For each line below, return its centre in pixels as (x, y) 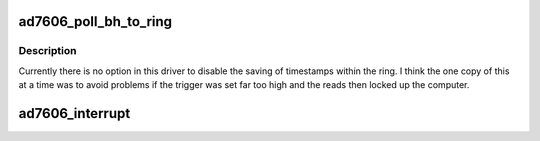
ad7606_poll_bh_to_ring (95, 21)
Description (47, 51)
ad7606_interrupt (74, 113)
